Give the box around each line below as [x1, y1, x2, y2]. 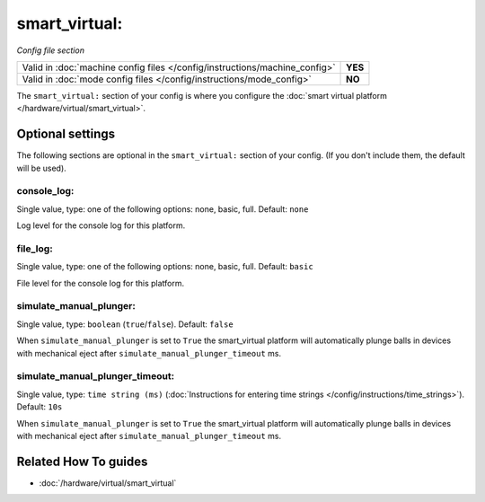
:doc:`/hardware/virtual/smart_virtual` [39, 477, 177, 489]
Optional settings [16, 127, 116, 142]
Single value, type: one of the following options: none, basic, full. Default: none [16, 203, 309, 215]
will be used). [16, 163, 66, 173]
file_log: [16, 242, 53, 255]
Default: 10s [16, 401, 63, 412]
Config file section [16, 45, 85, 56]
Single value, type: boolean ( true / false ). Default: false [16, 319, 234, 330]
